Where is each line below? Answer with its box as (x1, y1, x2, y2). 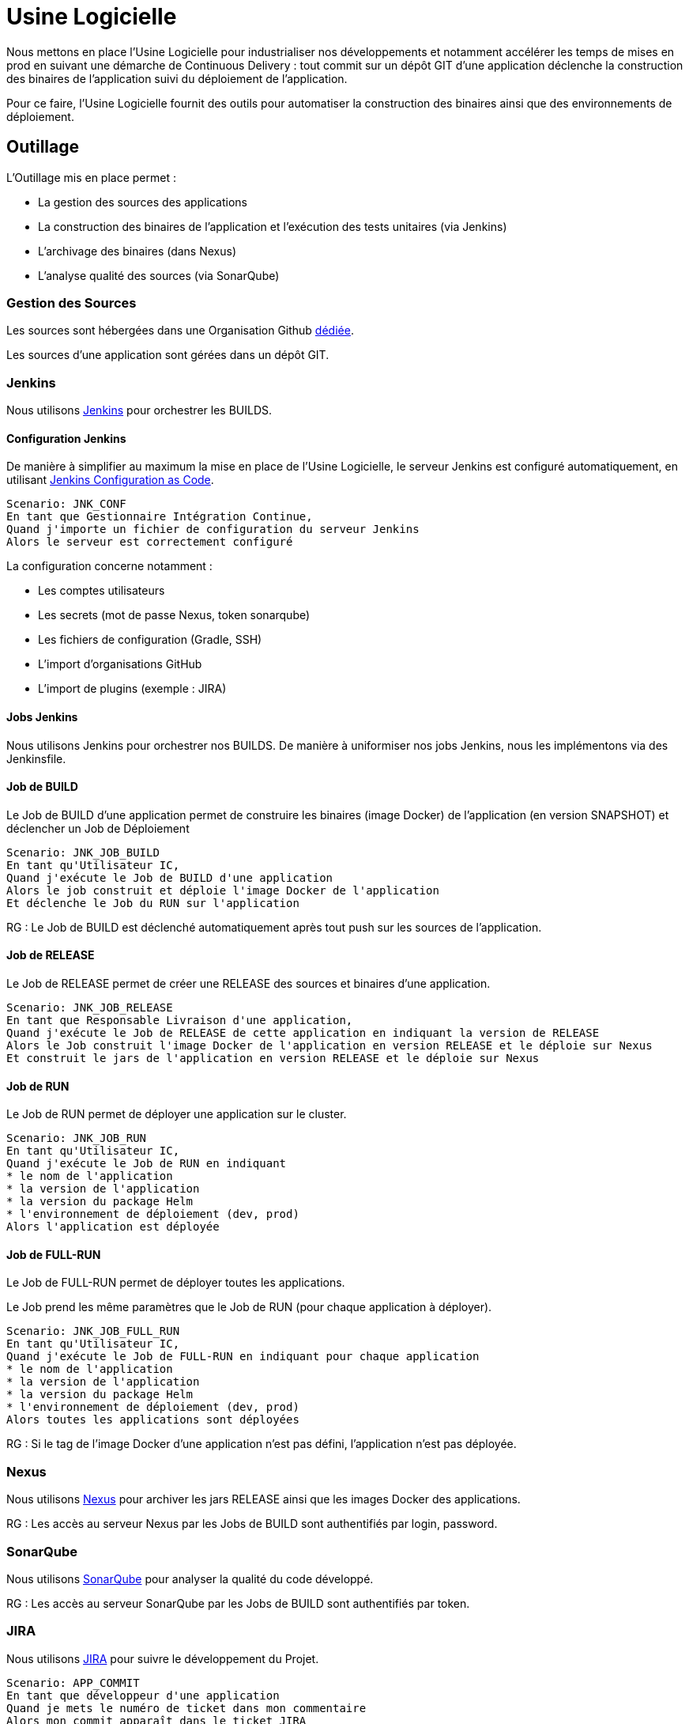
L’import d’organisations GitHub (38, 657, 202, 671)
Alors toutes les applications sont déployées (6, 1413, 299, 1427)
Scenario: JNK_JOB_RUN (6, 1132, 147, 1145)
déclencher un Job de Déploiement (6, 821, 190, 835)
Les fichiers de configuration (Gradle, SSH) (38, 633, 262, 647)
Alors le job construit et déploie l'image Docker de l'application (6, 883, 439, 897)
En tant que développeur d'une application (6, 1688, 280, 1702)
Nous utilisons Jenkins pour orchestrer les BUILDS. (6, 403, 273, 418)
